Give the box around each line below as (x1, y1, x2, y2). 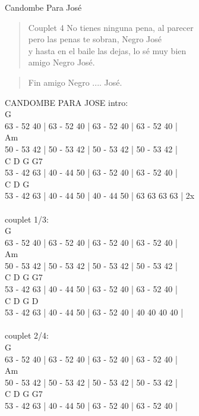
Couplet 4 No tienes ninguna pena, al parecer (28, 21, 194, 33)
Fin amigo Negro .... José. (28, 76, 122, 88)
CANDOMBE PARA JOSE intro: (5, 96, 128, 108)
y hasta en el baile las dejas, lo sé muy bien (28, 44, 187, 57)
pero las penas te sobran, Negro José (28, 33, 162, 45)
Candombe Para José (5, 1, 82, 13)
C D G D (5, 294, 39, 306)
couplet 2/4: (5, 329, 49, 342)
